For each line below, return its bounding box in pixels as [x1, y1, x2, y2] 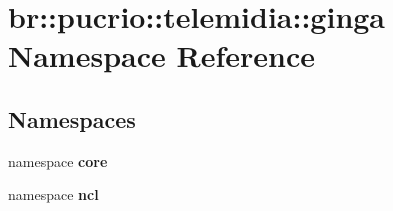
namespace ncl [8, 184, 99, 205]
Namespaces [8, 103, 136, 134]
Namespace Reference [8, 35, 315, 76]
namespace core [8, 150, 108, 171]
